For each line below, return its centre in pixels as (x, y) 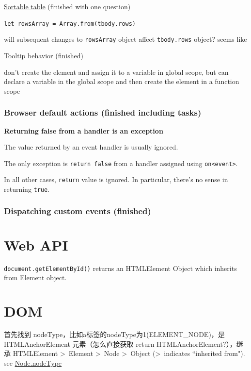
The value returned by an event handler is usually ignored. (91, 147)
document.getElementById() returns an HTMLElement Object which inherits (120, 268)
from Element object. (35, 278)
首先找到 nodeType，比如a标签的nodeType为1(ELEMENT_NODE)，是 (114, 334)
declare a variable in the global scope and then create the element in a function (122, 81)
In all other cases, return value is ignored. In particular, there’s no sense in (116, 179)
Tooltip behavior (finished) (44, 55)
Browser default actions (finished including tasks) (103, 112)
